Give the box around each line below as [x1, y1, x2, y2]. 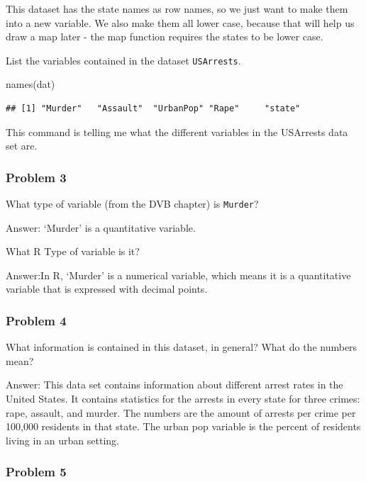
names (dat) [6, 77, 55, 91]
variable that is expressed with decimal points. [6, 281, 208, 296]
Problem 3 [6, 168, 67, 186]
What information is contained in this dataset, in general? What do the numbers [6, 340, 357, 354]
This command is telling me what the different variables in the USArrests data [6, 124, 348, 139]
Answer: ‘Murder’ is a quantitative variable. [6, 220, 196, 235]
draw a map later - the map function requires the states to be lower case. [6, 29, 323, 44]
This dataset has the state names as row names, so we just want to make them [6, 1, 348, 16]
